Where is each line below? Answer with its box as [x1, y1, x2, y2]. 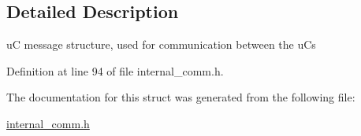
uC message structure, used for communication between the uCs [6, 36, 316, 53]
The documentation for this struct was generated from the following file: [6, 89, 355, 105]
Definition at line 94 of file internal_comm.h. [6, 62, 224, 79]
